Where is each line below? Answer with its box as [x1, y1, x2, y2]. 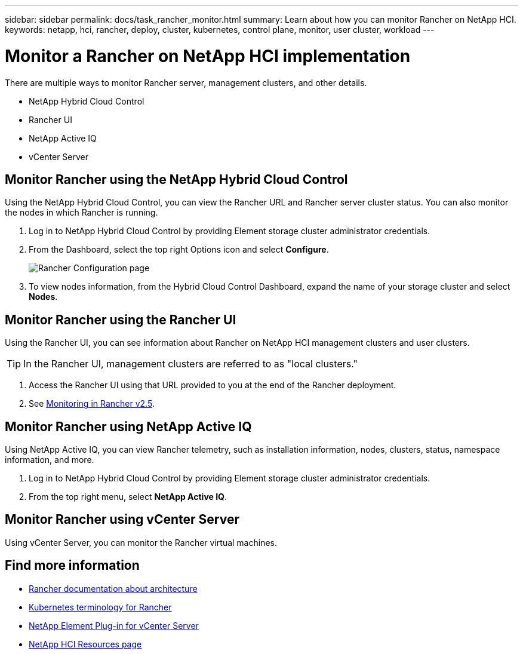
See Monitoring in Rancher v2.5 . [29, 398, 155, 409]
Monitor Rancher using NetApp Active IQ [5, 419, 252, 434]
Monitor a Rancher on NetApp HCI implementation [5, 45, 411, 66]
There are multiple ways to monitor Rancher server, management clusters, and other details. [5, 77, 367, 88]
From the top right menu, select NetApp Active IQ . [29, 492, 227, 502]
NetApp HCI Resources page [29, 638, 142, 649]
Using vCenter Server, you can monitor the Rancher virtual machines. [5, 537, 277, 548]
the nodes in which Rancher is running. [5, 207, 158, 218]
